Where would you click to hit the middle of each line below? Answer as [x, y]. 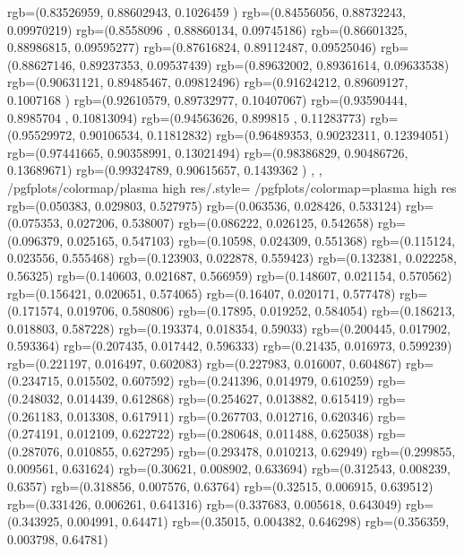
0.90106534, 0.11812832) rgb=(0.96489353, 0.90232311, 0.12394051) [264, 135]
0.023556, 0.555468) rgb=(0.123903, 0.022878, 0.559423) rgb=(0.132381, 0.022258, [232, 258]
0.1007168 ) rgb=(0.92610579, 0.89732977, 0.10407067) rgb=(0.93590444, [207, 99]
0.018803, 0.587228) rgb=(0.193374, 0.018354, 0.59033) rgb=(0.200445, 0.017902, [229, 328]
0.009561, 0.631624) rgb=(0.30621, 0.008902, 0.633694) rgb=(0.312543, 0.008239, [229, 468]
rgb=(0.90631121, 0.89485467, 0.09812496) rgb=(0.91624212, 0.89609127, [208, 82]
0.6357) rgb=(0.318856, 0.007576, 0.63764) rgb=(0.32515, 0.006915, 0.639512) [220, 486]
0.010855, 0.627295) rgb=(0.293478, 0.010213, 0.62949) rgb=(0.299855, [261, 451]
